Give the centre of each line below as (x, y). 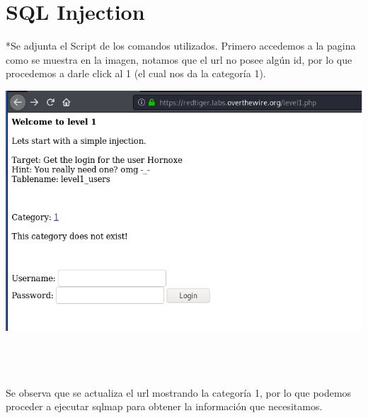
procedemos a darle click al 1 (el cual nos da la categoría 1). (136, 73)
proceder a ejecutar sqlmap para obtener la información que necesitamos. (164, 406)
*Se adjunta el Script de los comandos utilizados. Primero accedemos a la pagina (181, 46)
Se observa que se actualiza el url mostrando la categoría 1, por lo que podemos (179, 392)
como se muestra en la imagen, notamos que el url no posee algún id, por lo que (179, 59)
